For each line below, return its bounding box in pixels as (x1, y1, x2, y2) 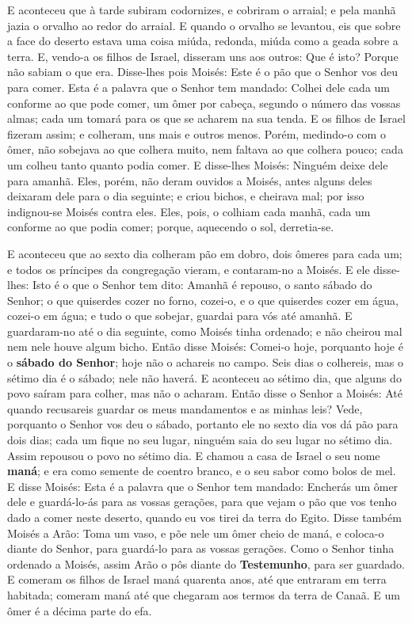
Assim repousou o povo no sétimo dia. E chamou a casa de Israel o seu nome (7, 447, 380, 463)
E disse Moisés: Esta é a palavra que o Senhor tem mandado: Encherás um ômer (7, 478, 399, 494)
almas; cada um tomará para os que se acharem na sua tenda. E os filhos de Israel (7, 110, 406, 127)
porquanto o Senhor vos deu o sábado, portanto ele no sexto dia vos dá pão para (7, 416, 399, 432)
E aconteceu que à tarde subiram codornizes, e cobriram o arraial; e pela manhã (7, 2, 396, 17)
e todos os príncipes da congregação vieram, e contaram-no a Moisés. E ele (7, 261, 370, 277)
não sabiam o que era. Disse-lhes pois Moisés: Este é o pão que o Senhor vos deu (7, 63, 399, 80)
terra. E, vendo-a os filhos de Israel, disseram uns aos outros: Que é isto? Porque (7, 48, 399, 64)
